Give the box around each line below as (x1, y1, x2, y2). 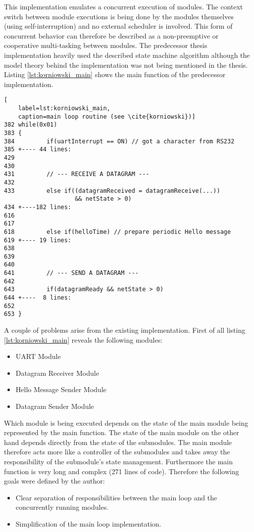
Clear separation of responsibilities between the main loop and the (15, 492, 217, 502)
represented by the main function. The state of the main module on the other (4, 427, 239, 438)
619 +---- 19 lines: (4, 236, 72, 244)
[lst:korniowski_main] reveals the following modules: (4, 334, 163, 345)
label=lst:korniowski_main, (18, 105, 110, 112)
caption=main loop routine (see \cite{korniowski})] (18, 113, 196, 120)
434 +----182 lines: (4, 203, 72, 211)
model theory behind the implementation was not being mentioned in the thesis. (4, 59, 248, 70)
